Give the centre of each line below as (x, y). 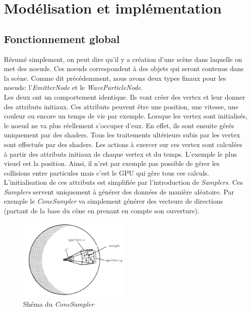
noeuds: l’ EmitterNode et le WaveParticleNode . (74, 87)
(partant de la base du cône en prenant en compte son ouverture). (102, 211)
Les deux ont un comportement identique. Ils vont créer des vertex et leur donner (125, 97)
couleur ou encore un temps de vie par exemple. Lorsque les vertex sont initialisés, (126, 116)
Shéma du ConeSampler (59, 304)
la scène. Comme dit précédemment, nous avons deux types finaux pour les (115, 78)
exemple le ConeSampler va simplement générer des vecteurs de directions (113, 201)
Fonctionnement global (62, 38)
